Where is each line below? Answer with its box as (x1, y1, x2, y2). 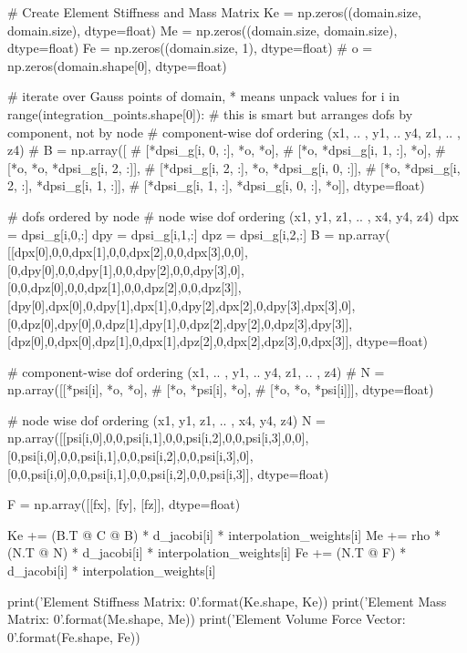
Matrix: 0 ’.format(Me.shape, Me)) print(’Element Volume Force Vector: (7, 609, 406, 628)
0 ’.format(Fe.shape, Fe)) (7, 627, 140, 646)
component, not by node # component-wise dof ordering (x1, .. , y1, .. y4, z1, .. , (7, 122, 461, 141)
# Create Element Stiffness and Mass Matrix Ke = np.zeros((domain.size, (7, 3, 421, 21)
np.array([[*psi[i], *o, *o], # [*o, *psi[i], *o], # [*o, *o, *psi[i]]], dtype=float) (7, 380, 434, 399)
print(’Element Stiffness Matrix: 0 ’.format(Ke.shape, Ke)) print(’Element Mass (7, 591, 447, 610)
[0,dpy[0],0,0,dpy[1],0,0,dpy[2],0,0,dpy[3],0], (7, 260, 244, 279)
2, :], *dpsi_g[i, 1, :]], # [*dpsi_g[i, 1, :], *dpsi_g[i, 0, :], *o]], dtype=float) (7, 176, 425, 195)
